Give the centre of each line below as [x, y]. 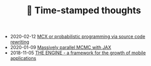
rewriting [20, 42]
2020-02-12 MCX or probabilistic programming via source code [78, 37]
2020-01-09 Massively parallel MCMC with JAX [61, 48]
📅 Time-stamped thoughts [84, 10]
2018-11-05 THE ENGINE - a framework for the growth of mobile [78, 53]
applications [23, 58]
